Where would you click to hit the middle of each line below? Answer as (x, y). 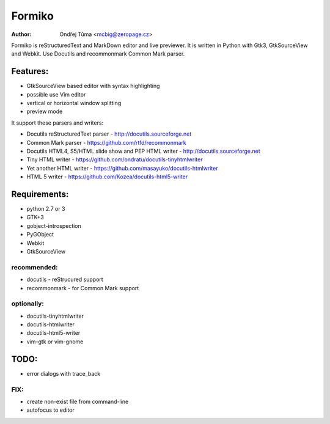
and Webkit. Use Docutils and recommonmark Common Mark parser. (98, 54)
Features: (30, 71)
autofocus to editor (50, 410)
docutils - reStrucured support (65, 280)
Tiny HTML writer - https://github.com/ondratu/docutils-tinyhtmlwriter (115, 159)
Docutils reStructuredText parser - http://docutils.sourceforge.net (109, 134)
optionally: (28, 304)
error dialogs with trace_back (64, 373)
